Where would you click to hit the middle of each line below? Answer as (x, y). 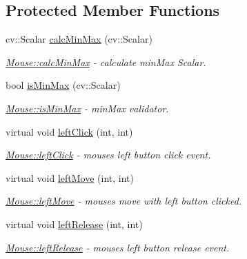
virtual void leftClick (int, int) (69, 131)
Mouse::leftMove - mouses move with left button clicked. (124, 201)
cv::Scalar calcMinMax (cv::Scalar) (79, 39)
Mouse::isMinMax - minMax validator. (87, 108)
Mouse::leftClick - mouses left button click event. (108, 155)
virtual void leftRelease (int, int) (74, 224)
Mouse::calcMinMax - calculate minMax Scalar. (106, 62)
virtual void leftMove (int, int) (70, 177)
